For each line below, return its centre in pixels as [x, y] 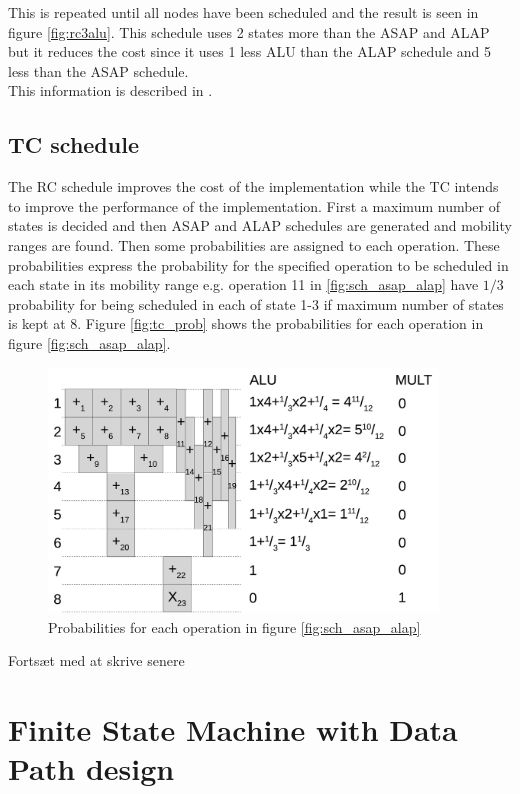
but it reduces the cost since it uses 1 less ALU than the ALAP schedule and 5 [249, 51]
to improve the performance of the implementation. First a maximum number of [254, 205]
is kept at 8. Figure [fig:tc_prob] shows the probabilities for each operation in [246, 323]
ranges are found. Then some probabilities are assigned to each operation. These [254, 244]
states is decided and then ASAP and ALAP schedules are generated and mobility [260, 225]
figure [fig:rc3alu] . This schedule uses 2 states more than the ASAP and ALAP [249, 31]
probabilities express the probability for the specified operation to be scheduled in [258, 264]
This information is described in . [110, 90]
